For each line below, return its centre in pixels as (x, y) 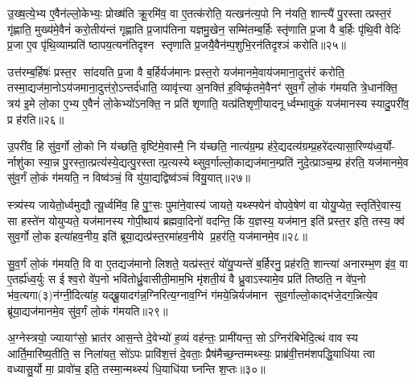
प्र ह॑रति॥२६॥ (36, 119)
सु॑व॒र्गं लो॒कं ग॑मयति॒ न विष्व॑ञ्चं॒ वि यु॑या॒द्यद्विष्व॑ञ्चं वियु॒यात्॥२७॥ (129, 177)
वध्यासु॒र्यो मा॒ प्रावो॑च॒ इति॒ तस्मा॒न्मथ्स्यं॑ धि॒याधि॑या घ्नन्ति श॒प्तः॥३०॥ (136, 369)
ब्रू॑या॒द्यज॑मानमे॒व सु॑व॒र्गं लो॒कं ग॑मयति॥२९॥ (88, 310)
